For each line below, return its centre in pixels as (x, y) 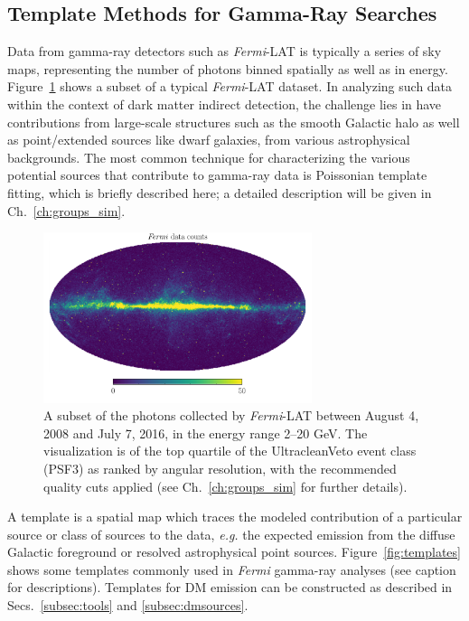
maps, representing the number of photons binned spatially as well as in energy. (228, 68)
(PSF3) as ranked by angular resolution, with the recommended (220, 468)
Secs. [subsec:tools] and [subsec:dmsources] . (128, 605)
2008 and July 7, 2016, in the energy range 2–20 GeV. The (206, 433)
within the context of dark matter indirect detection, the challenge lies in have (225, 103)
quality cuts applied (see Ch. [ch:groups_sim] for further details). (225, 486)
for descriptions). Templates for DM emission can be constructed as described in (230, 587)
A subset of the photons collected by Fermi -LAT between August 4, (231, 415)
